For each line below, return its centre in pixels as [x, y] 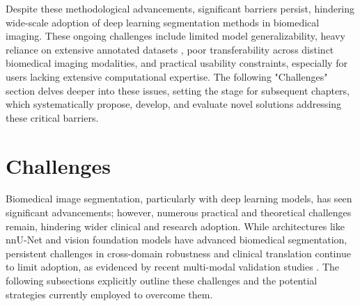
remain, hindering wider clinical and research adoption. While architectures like [175, 226]
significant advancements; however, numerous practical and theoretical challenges [179, 212]
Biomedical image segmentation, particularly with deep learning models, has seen [179, 199]
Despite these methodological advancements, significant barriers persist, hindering [180, 8]
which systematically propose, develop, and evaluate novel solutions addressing [174, 104]
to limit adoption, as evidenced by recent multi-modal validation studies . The [173, 267]
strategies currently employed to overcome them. [109, 294]
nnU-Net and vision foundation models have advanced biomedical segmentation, [177, 240]
